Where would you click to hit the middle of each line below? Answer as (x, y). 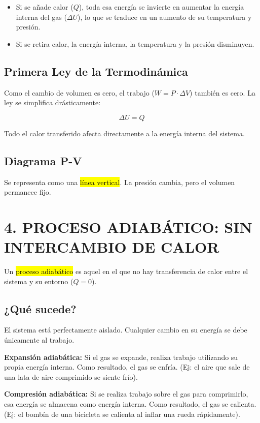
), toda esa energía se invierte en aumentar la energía (161, 7)
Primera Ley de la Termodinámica (96, 71)
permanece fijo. (28, 192)
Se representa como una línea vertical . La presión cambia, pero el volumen (120, 182)
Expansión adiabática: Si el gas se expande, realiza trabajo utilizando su (121, 357)
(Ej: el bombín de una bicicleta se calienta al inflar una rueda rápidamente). (122, 414)
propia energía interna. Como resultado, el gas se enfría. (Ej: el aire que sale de (127, 367)
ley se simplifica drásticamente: (52, 102)
